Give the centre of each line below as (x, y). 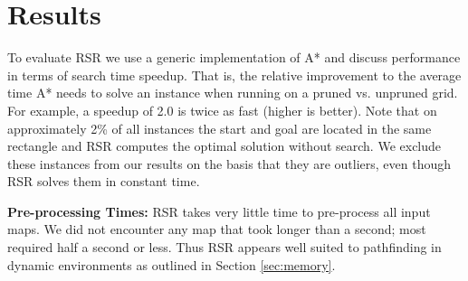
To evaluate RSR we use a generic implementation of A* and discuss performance (234, 57)
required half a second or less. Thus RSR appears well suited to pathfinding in (224, 247)
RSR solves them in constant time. (104, 181)
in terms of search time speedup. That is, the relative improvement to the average (234, 75)
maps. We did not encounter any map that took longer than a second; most (217, 229)
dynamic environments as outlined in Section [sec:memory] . (172, 264)
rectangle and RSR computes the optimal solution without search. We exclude (224, 146)
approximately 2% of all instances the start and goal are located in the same (220, 128)
